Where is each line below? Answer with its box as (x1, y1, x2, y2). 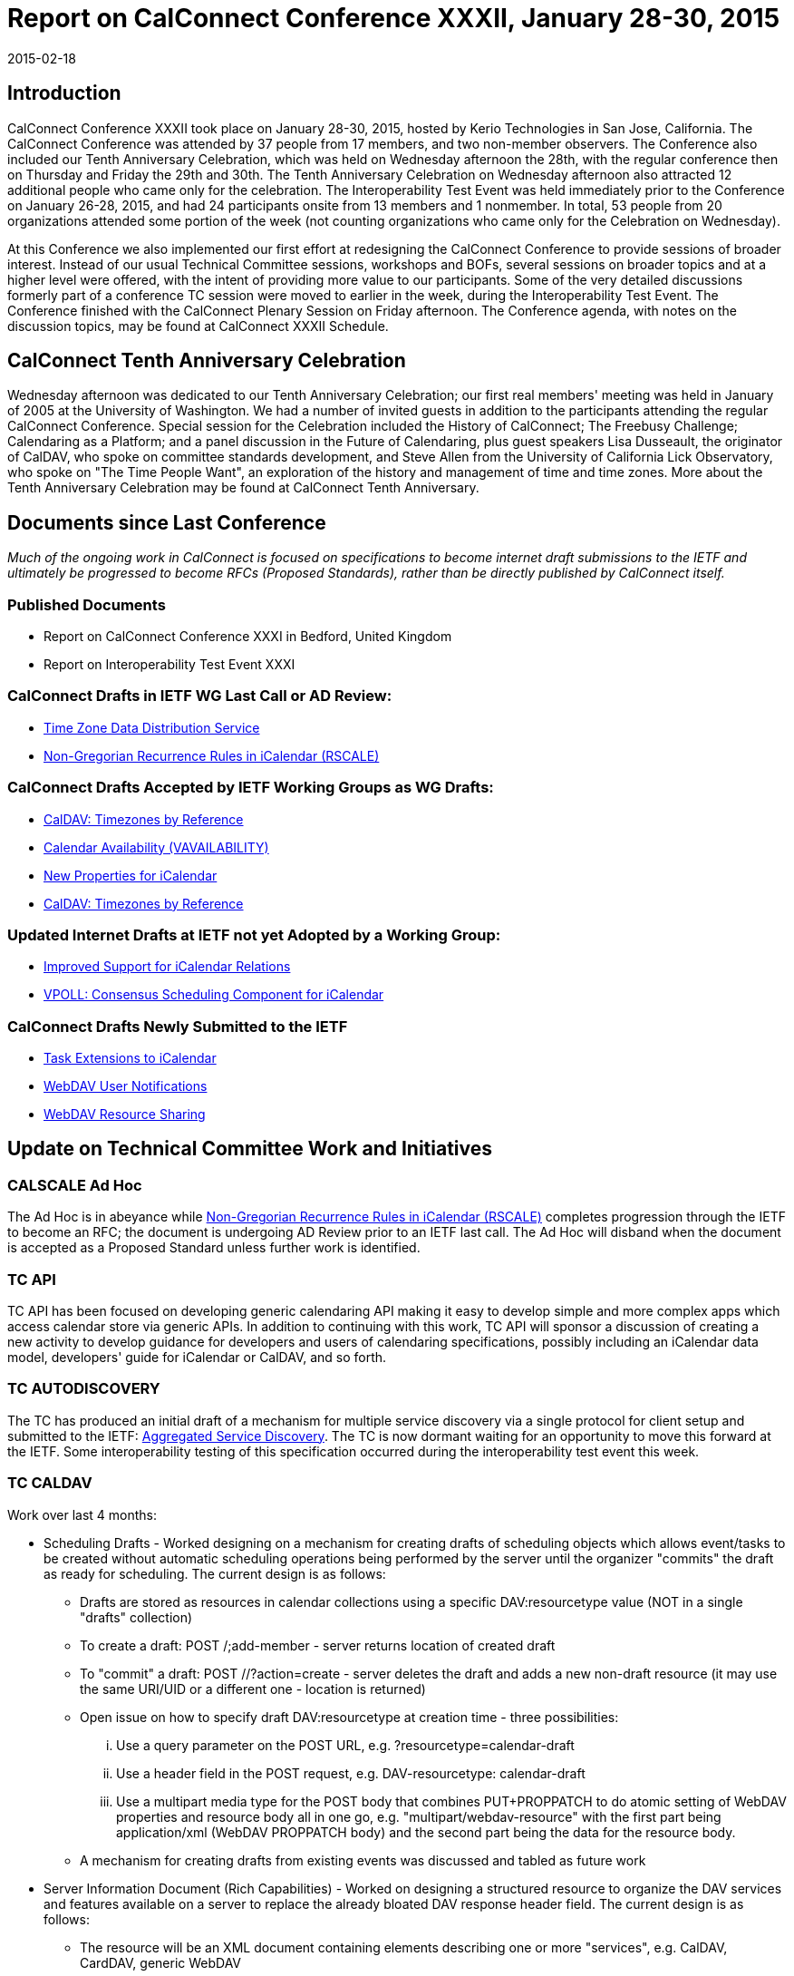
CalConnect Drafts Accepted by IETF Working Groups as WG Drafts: (7, 778, 494, 797)
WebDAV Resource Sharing (44, 1106, 206, 1123)
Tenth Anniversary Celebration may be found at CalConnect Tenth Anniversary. (7, 480, 479, 496)
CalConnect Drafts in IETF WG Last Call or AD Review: (7, 686, 392, 706)
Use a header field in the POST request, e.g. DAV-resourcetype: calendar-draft (116, 1765, 586, 1781)
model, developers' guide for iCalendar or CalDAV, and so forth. (7, 1349, 387, 1365)
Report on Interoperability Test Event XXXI (44, 657, 295, 673)
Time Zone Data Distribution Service (44, 719, 260, 735)
